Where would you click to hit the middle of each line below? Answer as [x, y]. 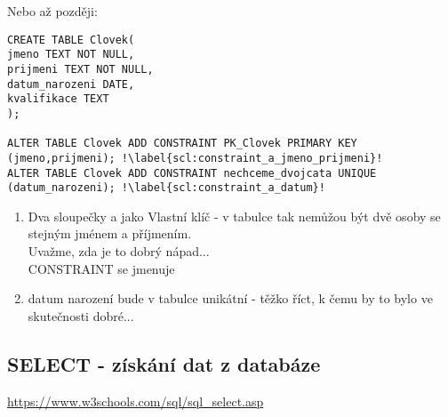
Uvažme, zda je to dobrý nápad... [119, 251]
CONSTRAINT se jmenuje [101, 268]
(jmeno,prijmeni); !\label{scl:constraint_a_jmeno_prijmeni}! [195, 158]
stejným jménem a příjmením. [110, 233]
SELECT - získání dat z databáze [164, 363]
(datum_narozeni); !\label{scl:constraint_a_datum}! [166, 188]
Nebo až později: [52, 11]
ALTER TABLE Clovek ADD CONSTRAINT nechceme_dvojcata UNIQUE [192, 173]
